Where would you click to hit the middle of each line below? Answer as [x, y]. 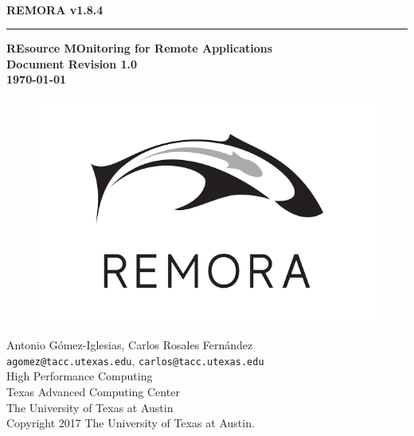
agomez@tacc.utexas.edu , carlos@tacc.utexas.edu [135, 360]
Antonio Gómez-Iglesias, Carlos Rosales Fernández [130, 345]
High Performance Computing [80, 376]
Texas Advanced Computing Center [93, 391]
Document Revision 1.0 [72, 63]
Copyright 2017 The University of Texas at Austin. [131, 423]
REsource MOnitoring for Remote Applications [140, 48]
